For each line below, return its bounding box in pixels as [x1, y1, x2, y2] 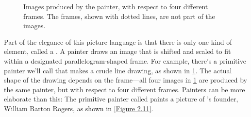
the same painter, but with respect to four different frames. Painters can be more [4, 84, 245, 94]
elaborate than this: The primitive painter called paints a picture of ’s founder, [4, 94, 238, 104]
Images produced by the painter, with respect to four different [23, 1, 208, 11]
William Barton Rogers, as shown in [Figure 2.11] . [4, 103, 153, 113]
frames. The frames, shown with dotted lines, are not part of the [23, 11, 215, 21]
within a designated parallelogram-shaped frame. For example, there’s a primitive [4, 55, 246, 66]
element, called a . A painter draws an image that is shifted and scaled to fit [4, 46, 231, 56]
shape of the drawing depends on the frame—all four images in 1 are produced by [4, 75, 247, 85]
